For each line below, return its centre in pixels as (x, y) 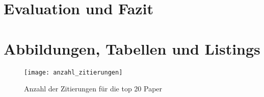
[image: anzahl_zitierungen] (73, 72)
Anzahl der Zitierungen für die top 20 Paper (93, 89)
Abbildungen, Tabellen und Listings (132, 48)
